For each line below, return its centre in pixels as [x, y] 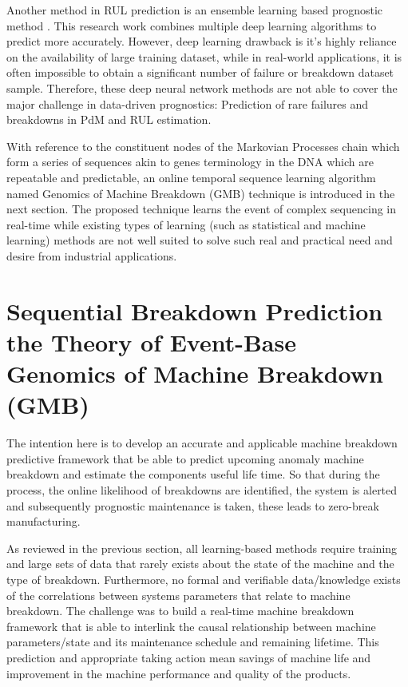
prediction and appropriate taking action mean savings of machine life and [189, 657]
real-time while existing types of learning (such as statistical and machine [186, 224]
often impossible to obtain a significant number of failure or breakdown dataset [200, 72]
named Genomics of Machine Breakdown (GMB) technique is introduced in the [201, 193]
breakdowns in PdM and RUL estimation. [109, 119]
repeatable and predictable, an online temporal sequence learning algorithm [191, 177]
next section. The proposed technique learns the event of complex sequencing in [202, 209]
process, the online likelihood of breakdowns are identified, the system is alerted [202, 489]
